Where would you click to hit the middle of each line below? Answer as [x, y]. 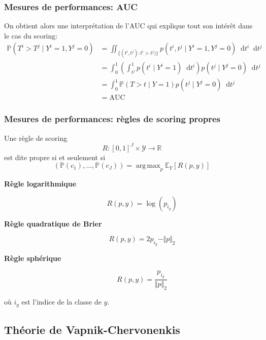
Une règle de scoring [36, 138]
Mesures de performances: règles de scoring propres [112, 119]
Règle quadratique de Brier [53, 223]
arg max [148, 166]
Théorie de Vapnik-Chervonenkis [92, 329]
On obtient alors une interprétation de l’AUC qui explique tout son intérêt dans [128, 26]
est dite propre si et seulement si [55, 157]
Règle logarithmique [40, 184]
